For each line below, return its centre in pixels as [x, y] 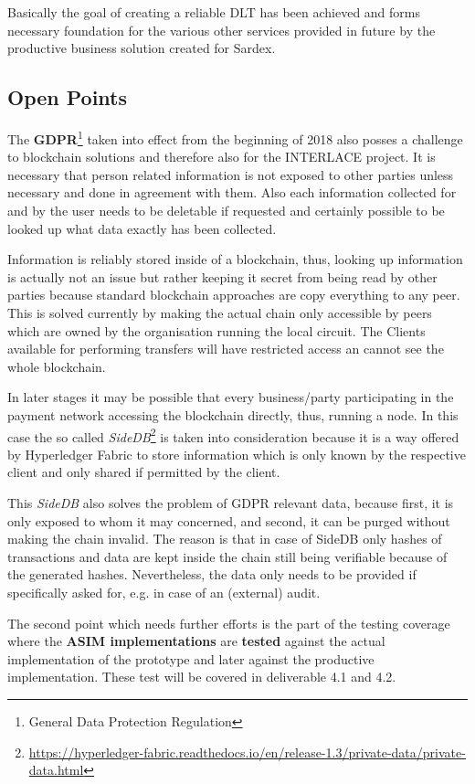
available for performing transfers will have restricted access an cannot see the [226, 349]
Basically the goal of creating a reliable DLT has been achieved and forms [214, 12]
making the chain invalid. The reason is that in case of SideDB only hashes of [225, 539]
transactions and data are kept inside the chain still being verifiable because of [227, 556]
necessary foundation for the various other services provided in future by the [222, 30]
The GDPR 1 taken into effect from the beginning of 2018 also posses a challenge [235, 137]
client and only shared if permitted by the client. [144, 472]
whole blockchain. [57, 366]
